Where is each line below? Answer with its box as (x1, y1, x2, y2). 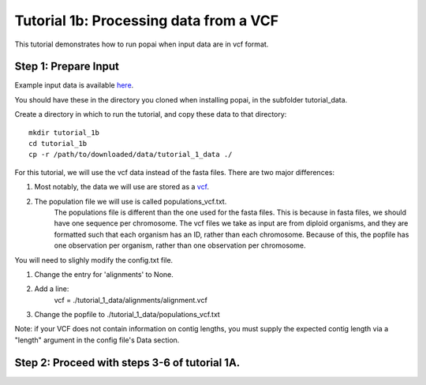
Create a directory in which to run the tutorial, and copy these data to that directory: (14, 110, 287, 119)
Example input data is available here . (14, 80, 134, 90)
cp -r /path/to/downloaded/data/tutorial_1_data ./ (28, 150, 233, 159)
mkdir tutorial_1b (28, 128, 100, 137)
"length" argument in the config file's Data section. (14, 335, 180, 345)
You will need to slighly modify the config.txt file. (14, 255, 174, 264)
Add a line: (34, 284, 69, 293)
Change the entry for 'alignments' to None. (34, 269, 174, 279)
